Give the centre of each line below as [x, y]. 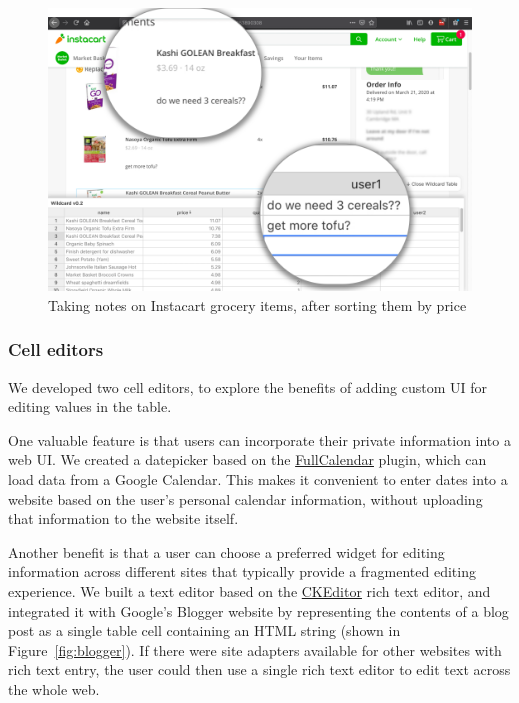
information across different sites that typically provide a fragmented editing [242, 571]
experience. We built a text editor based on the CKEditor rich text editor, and [249, 590]
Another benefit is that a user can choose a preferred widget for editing [226, 551]
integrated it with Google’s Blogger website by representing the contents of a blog [258, 610]
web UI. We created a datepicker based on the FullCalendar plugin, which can [247, 459]
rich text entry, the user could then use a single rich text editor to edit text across [259, 669]
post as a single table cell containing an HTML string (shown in [204, 630]
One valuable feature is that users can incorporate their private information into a [259, 439]
